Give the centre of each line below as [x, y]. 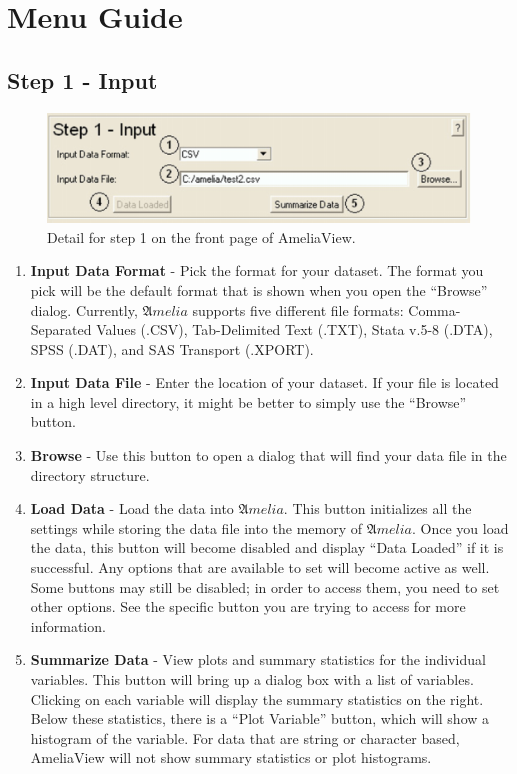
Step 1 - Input [82, 79]
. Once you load [460, 527]
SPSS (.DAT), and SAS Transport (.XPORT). [172, 348]
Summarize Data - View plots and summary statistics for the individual [258, 659]
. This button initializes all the [377, 508]
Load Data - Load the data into [132, 508]
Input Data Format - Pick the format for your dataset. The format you [257, 270]
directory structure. [90, 474]
